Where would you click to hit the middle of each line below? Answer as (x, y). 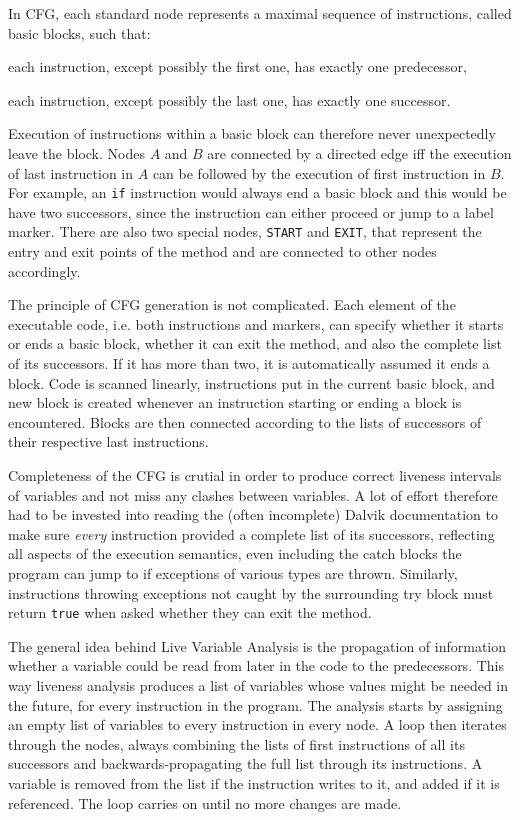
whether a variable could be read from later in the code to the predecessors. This (256, 665)
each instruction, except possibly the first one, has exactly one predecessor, (237, 66)
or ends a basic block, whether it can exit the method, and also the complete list (255, 343)
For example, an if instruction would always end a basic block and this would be (257, 192)
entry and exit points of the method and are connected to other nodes (222, 251)
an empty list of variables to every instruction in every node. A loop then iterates (257, 724)
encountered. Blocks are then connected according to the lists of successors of (245, 421)
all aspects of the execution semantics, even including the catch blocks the (235, 553)
